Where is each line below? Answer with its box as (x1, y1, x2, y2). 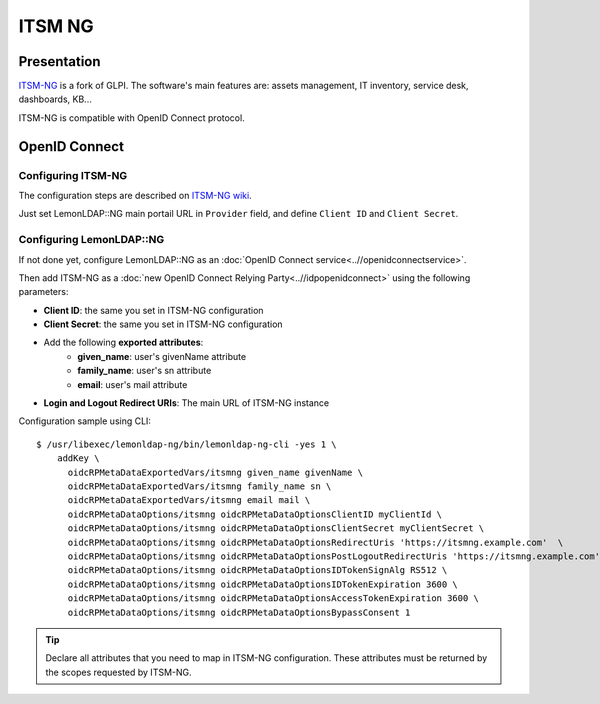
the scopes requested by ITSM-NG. (45, 666, 192, 678)
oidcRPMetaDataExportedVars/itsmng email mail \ (67, 495, 311, 506)
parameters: (18, 286, 69, 298)
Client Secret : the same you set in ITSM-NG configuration (43, 318, 284, 330)
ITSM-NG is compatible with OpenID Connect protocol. (18, 111, 245, 124)
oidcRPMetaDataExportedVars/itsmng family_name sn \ (67, 481, 332, 492)
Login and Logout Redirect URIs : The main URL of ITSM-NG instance (43, 397, 330, 409)
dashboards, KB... (18, 93, 92, 105)
